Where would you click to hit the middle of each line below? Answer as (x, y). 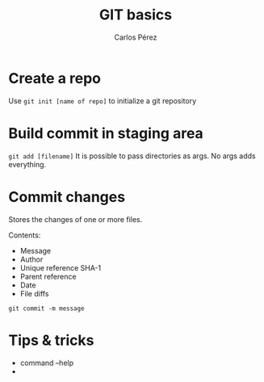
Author (31, 259)
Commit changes (67, 197)
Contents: (25, 235)
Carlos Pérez (136, 37)
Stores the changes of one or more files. (75, 219)
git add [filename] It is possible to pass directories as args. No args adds (132, 156)
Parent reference (48, 276)
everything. (27, 164)
